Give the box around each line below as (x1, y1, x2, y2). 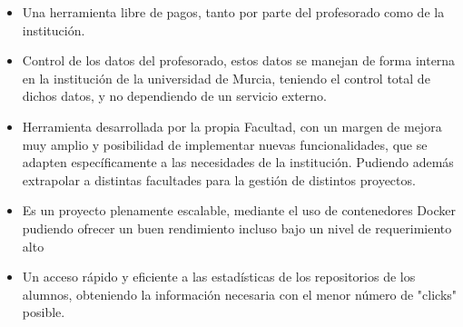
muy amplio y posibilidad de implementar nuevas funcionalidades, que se (22, 134, 428, 154)
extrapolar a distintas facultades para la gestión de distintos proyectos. (22, 170, 416, 189)
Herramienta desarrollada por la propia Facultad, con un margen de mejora (22, 116, 442, 135)
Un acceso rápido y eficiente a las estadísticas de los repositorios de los (22, 267, 416, 286)
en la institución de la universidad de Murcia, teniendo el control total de (22, 68, 430, 87)
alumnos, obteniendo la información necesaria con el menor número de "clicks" (22, 284, 458, 303)
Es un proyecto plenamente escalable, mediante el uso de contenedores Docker (22, 201, 456, 220)
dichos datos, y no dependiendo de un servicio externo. (22, 86, 327, 105)
